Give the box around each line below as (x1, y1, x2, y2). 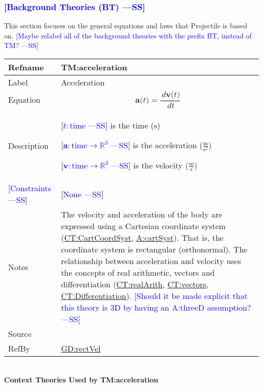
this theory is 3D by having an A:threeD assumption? (61, 301, 251, 314)
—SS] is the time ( (88, 119, 154, 131)
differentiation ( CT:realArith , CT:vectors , (61, 278, 209, 290)
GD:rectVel (61, 342, 101, 355)
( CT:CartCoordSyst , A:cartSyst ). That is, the (61, 232, 224, 244)
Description (8, 139, 49, 151)
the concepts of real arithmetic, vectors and (61, 267, 215, 279)
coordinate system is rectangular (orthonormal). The (61, 243, 248, 255)
